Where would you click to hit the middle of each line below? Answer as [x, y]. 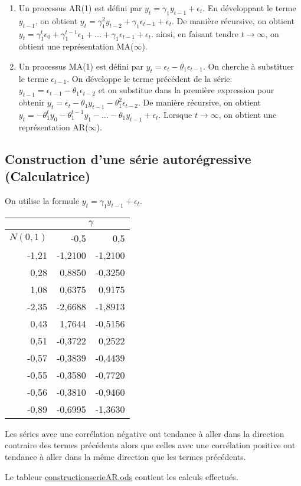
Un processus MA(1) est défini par [81, 66]
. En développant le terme [249, 8]
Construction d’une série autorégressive [128, 158]
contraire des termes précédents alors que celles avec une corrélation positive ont [150, 445]
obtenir [32, 102]
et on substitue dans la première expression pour [186, 90]
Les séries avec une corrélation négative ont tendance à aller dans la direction [145, 433]
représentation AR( [53, 127]
